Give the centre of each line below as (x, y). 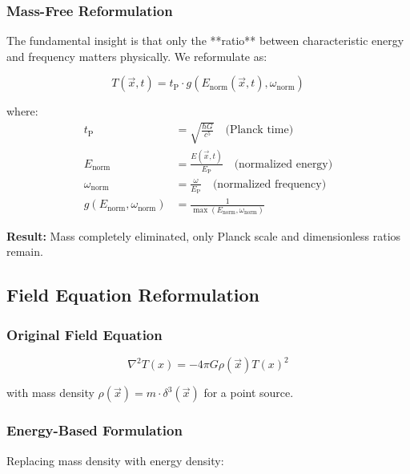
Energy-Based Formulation (94, 430)
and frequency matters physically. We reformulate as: (137, 56)
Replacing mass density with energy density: (115, 460)
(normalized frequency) (269, 184)
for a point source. (249, 393)
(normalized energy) (283, 164)
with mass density (50, 393)
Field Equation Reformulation (133, 295)
